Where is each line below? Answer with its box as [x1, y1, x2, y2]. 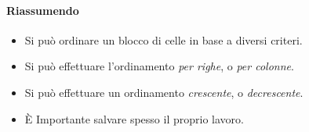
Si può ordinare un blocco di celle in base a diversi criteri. [24, 31, 303, 48]
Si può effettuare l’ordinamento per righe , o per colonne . [24, 58, 294, 74]
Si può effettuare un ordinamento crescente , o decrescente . [24, 84, 304, 100]
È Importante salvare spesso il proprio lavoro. [24, 110, 244, 127]
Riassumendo [6, 2, 79, 18]
